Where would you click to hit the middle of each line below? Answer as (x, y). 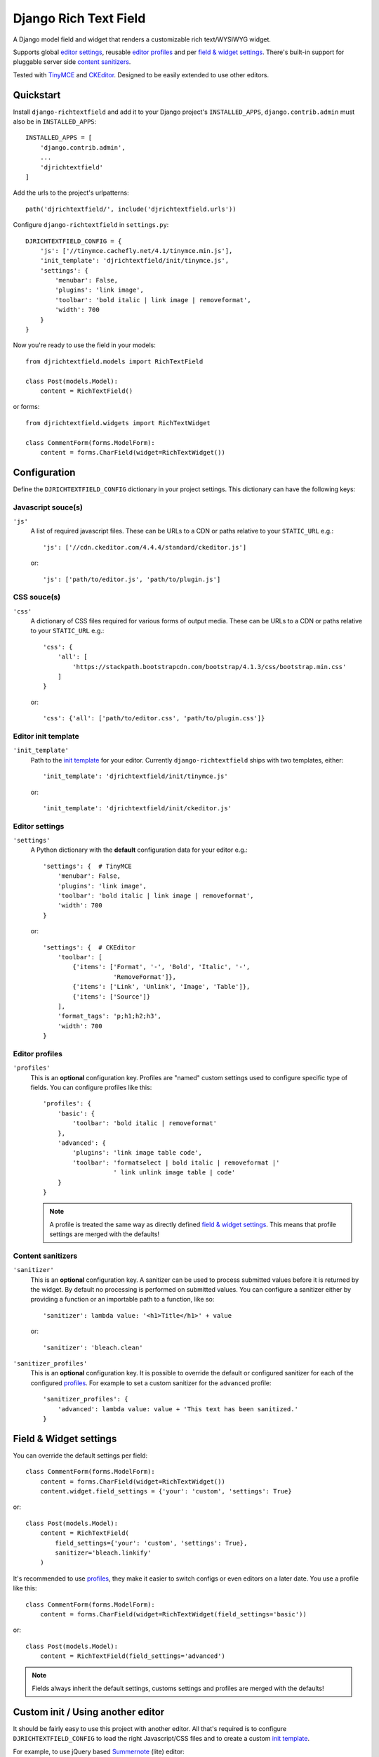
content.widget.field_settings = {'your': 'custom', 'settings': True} (166, 1491)
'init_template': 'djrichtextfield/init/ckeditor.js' (137, 808)
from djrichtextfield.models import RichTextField (114, 361)
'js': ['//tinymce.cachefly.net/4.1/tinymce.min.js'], (136, 251)
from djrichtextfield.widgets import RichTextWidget (118, 423)
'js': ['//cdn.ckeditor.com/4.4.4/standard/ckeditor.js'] (145, 547)
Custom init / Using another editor (89, 1712)
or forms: (26, 407)
